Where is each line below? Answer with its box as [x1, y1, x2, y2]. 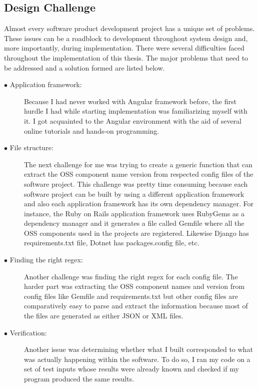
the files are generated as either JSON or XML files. [24, 310, 183, 321]
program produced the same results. [24, 373, 134, 384]
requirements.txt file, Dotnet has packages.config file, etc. [24, 237, 199, 248]
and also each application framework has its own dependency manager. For [24, 198, 254, 209]
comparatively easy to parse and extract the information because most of [24, 300, 248, 311]
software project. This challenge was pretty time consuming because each [24, 178, 248, 189]
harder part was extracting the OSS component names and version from [24, 281, 245, 291]
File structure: [9, 142, 53, 153]
